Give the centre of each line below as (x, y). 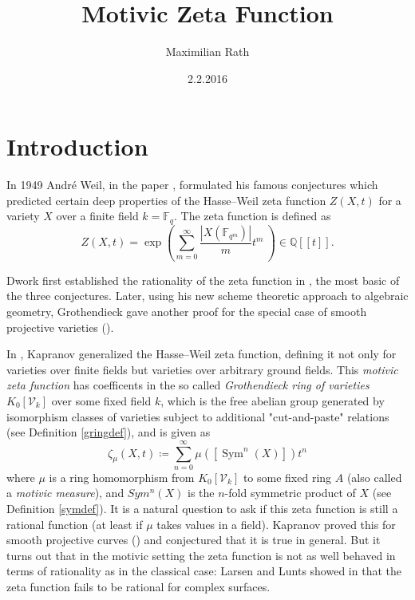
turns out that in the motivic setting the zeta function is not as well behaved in (201, 555)
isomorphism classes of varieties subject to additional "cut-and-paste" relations (198, 416)
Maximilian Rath (207, 51)
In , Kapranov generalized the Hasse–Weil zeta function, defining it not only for (202, 354)
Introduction (77, 146)
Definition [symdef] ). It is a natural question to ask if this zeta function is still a (202, 509)
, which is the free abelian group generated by (273, 400)
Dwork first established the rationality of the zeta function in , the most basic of (203, 280)
